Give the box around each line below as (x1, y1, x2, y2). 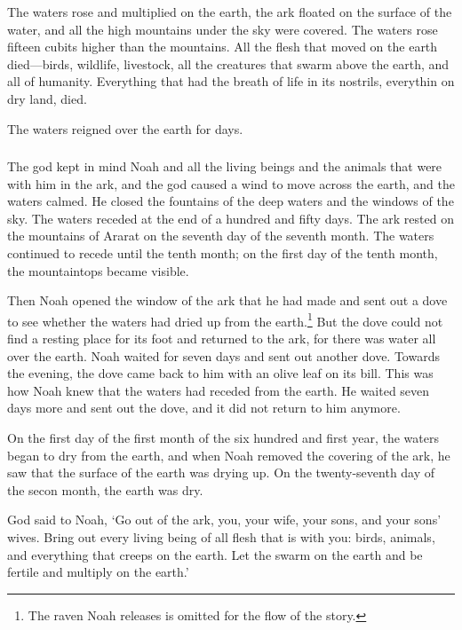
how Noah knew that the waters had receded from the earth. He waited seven (7, 381, 430, 399)
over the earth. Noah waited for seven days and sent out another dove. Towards (7, 346, 440, 365)
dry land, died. (7, 89, 87, 107)
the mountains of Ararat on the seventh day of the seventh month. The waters (7, 226, 434, 245)
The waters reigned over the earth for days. (7, 119, 243, 138)
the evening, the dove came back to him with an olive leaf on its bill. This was (7, 364, 434, 382)
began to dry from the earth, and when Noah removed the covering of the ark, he (7, 445, 450, 464)
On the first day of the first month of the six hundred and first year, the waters (7, 429, 439, 447)
